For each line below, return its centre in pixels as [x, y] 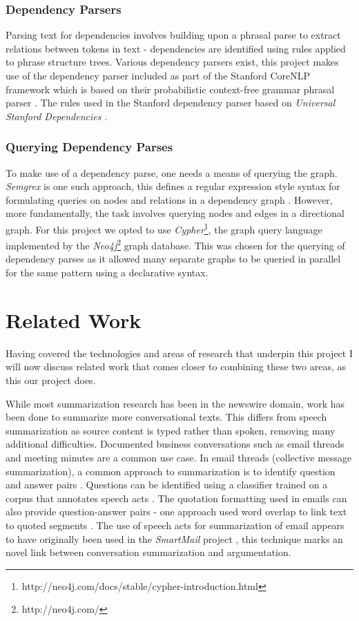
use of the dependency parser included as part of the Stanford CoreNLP [158, 75]
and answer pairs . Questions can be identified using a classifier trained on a [167, 485]
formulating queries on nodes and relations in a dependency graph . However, [169, 199]
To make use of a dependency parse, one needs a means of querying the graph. [172, 172]
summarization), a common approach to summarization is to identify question [171, 471]
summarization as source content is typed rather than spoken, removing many [171, 430]
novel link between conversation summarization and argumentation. [148, 552]
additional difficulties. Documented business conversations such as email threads [175, 444]
